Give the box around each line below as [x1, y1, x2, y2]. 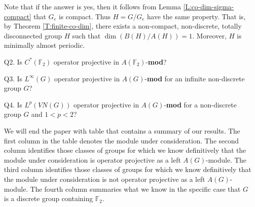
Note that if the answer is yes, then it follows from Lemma [4, 1, 182, 11]
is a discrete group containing [4, 193, 93, 204]
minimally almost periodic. [4, 40, 85, 50]
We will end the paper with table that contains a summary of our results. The [4, 125, 240, 136]
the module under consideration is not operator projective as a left [4, 173, 205, 184]
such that [72, 30, 101, 40]
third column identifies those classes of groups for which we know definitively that [4, 164, 252, 174]
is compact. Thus [59, 11, 111, 21]
